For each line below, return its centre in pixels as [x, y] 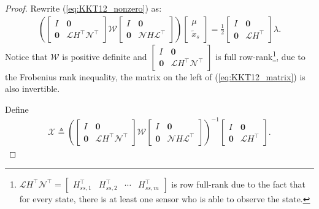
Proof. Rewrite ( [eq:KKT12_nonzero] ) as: [83, 8]
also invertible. [33, 89]
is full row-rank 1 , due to [260, 55]
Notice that [26, 56]
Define [17, 109]
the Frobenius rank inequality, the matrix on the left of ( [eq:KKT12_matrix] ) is [155, 76]
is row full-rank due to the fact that [238, 184]
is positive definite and [105, 56]
